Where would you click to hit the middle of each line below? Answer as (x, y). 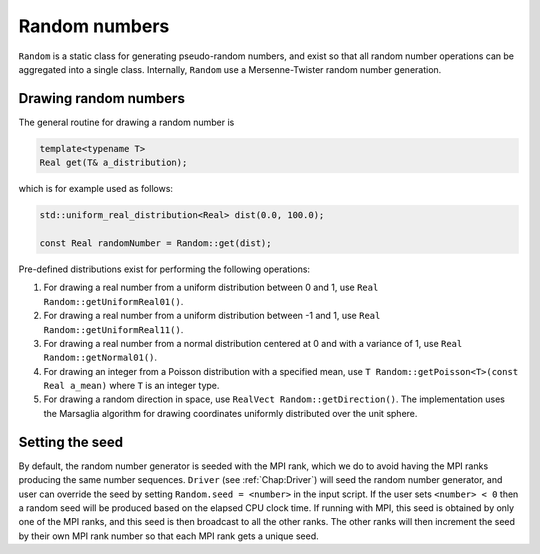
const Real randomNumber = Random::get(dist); (155, 243)
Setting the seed (71, 441)
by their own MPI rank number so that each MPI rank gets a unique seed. (168, 536)
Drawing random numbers (101, 98)
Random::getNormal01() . (100, 357)
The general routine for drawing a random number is (126, 122)
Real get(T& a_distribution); (113, 163)
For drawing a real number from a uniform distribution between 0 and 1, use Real (211, 287)
